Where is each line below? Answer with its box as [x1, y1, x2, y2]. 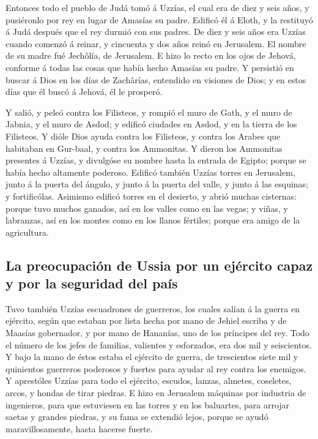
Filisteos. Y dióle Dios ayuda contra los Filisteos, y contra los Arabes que [6, 129, 281, 142]
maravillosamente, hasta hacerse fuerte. [6, 422, 153, 435]
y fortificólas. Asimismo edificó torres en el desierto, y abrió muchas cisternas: [6, 189, 297, 202]
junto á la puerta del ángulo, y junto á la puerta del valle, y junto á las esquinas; [6, 178, 309, 190]
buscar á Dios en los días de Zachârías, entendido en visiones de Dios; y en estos [6, 73, 306, 86]
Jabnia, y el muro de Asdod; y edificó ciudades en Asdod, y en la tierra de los [6, 118, 297, 130]
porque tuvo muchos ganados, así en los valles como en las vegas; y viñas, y [6, 201, 288, 214]
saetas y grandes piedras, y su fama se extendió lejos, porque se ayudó [6, 410, 268, 423]
